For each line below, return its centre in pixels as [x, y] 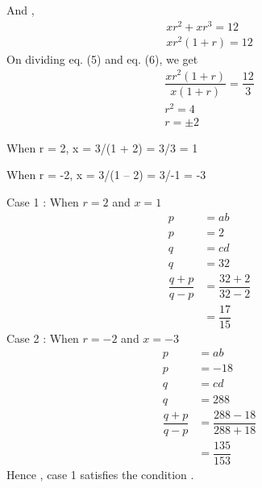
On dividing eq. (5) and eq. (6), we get [102, 58]
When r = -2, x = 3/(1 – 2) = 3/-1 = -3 [106, 175]
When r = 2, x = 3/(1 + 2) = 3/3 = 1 [102, 147]
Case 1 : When [43, 201]
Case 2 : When [43, 338]
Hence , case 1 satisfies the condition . [100, 474]
